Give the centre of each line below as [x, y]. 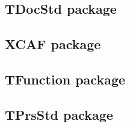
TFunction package [65, 79]
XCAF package [53, 44]
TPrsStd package [59, 114]
